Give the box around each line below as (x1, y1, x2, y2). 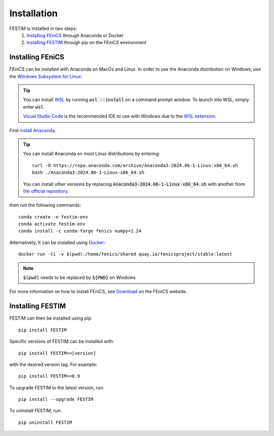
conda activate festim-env (18, 221, 86, 227)
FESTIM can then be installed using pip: (9, 315, 92, 321)
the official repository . (23, 188, 69, 194)
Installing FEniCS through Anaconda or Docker (26, 32, 124, 38)
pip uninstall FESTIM (18, 419, 72, 425)
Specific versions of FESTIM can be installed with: (9, 338, 114, 345)
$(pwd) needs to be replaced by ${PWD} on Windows (23, 274, 136, 281)
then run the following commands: (9, 202, 81, 208)
